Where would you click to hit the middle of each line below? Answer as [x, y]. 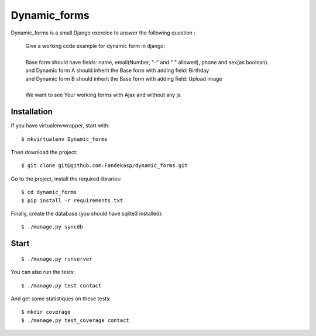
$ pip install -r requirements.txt [72, 200]
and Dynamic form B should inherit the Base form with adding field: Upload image [124, 78]
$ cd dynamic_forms [49, 192]
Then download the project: [44, 152]
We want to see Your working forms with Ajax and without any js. [104, 95]
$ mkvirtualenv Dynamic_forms [65, 139]
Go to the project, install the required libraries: [66, 179]
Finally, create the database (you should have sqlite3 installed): [87, 213]
